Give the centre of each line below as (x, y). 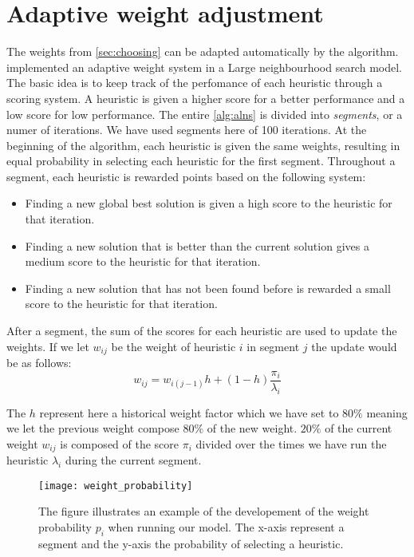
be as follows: (39, 363)
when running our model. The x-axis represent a (226, 527)
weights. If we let (48, 346)
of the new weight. (252, 428)
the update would (354, 346)
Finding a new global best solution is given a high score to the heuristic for (209, 203)
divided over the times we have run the (291, 443)
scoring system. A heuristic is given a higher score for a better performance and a (206, 98)
